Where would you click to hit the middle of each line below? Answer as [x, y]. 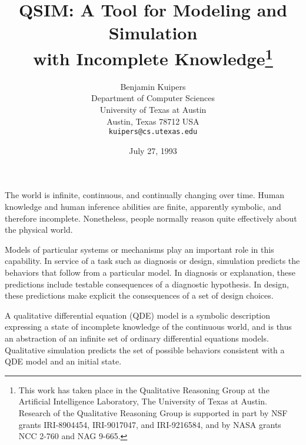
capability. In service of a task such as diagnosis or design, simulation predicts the [152, 261]
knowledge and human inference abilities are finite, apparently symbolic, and [143, 207]
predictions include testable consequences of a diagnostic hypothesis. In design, [147, 284]
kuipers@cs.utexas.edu [153, 132]
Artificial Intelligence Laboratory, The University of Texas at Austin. [143, 401]
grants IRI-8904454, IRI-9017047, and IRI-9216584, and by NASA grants [150, 424]
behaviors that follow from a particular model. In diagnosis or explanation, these [150, 272]
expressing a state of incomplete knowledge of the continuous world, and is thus [148, 327]
